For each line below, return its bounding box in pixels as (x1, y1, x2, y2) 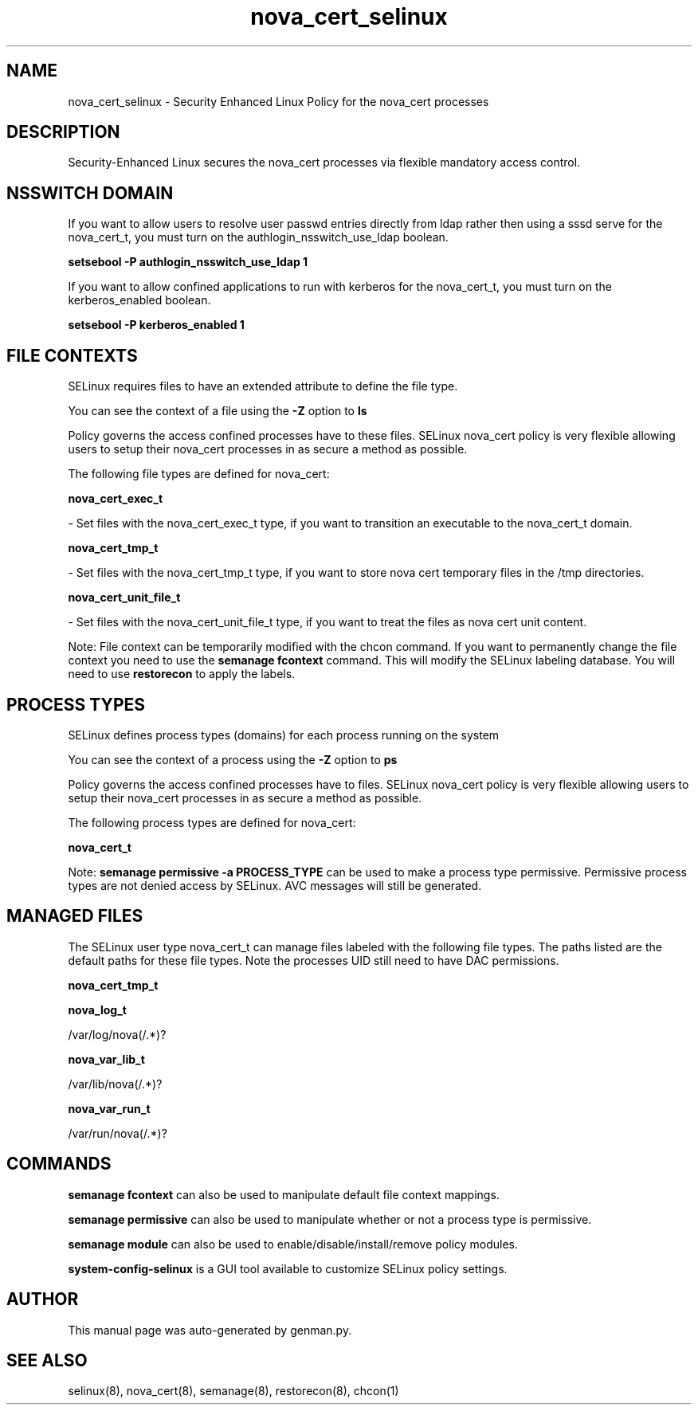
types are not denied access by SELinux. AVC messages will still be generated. (68, 878, 482, 892)
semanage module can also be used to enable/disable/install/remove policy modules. (68, 1237, 519, 1251)
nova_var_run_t (68, 1101, 151, 1115)
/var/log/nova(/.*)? (68, 1027, 167, 1041)
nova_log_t (68, 1002, 127, 1017)
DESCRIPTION (6, 122, 120, 143)
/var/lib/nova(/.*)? (68, 1076, 163, 1091)
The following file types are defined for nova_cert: (68, 467, 330, 481)
